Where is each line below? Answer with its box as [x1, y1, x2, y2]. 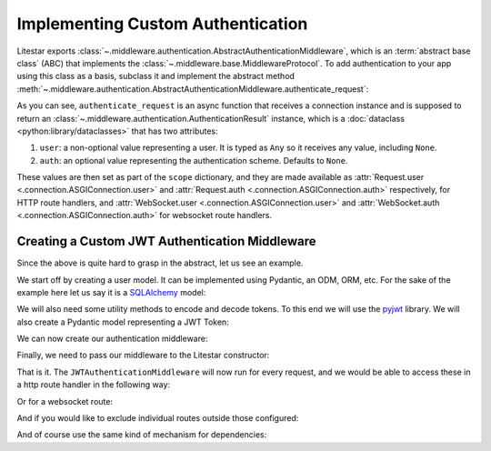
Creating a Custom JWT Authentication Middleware [16, 234, 317, 249]
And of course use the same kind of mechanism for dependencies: [16, 429, 267, 440]
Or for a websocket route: [16, 396, 114, 406]
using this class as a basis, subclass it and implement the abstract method [16, 71, 296, 82]
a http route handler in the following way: [16, 379, 171, 390]
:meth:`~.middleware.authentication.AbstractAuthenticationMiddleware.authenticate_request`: [16, 83, 369, 95]
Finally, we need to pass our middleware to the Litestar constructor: [16, 350, 270, 361]
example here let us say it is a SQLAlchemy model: [16, 286, 206, 297]
